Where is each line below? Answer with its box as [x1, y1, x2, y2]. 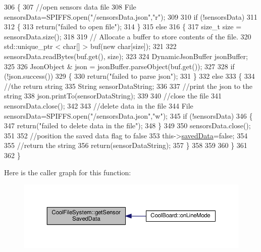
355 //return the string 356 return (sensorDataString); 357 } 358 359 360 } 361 [4, 140, 247, 150]
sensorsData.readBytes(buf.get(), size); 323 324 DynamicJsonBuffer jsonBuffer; [4, 51, 248, 61]
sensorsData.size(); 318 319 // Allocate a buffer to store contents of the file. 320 [4, 31, 251, 41]
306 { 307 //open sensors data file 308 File [4, 2, 136, 12]
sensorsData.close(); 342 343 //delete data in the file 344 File [4, 100, 193, 111]
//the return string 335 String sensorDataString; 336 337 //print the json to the [4, 80, 253, 91]
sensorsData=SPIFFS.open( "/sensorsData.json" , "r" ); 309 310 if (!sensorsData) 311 [4, 11, 257, 22]
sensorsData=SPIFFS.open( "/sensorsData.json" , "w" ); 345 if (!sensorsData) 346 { [4, 110, 253, 121]
